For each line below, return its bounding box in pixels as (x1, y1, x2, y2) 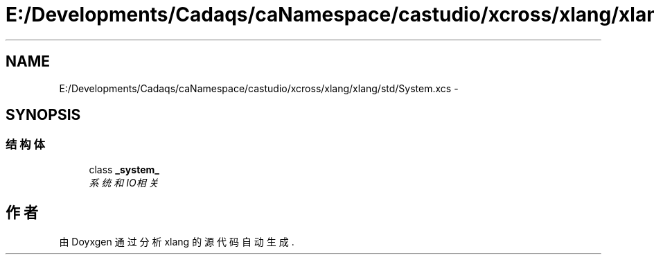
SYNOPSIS (6, 106, 81, 124)
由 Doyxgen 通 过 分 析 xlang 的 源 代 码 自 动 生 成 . (59, 235, 294, 248)
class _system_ (89, 163, 159, 175)
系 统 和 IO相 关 (89, 176, 159, 189)
